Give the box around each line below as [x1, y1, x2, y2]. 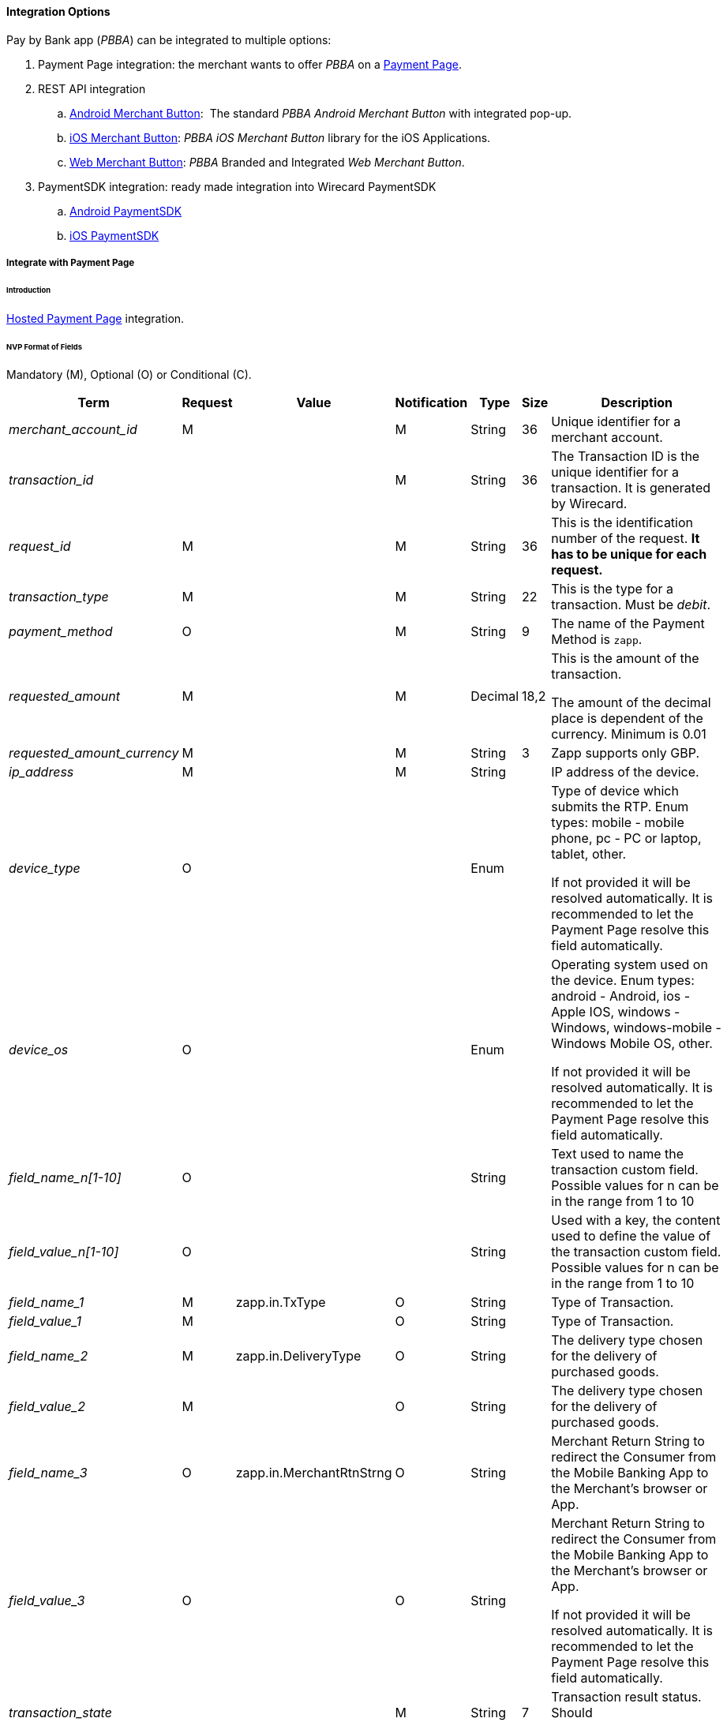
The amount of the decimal [551, 694, 711, 711]
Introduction [6, 285, 51, 294]
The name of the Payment [551, 616, 705, 632]
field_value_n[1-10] [9, 1244, 119, 1260]
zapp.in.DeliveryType [235, 1348, 362, 1364]
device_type [9, 860, 81, 877]
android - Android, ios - [551, 988, 691, 1005]
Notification [395, 395, 468, 411]
